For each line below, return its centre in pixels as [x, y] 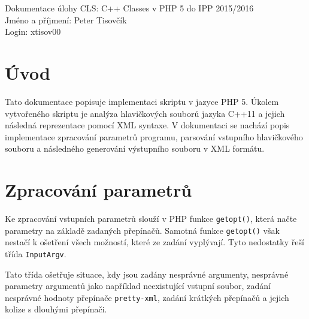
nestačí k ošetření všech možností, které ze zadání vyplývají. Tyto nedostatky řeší [154, 242]
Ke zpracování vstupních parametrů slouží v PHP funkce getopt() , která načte [151, 218]
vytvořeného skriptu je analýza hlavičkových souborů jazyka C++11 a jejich [145, 113]
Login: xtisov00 [33, 31]
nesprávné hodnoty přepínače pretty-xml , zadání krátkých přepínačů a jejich [147, 297]
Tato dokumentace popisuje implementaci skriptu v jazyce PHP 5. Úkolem [142, 101]
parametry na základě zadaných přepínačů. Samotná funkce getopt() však [142, 230]
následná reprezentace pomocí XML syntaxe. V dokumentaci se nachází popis [147, 125]
